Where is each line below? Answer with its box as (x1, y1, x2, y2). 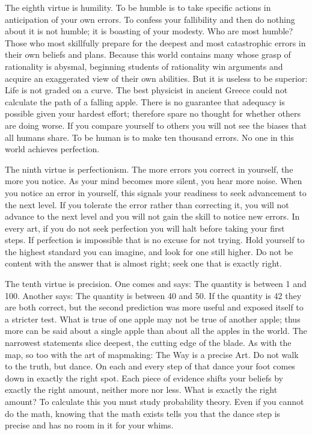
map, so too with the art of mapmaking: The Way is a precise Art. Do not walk (5, 348, 299, 360)
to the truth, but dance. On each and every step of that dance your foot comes (5, 360, 295, 372)
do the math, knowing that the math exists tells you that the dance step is (5, 407, 281, 419)
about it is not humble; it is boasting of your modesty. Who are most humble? (5, 25, 293, 37)
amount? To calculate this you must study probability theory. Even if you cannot (5, 395, 304, 407)
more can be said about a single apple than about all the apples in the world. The (5, 324, 307, 337)
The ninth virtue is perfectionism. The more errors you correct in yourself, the (5, 162, 293, 175)
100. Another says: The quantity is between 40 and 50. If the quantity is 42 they (5, 289, 302, 301)
